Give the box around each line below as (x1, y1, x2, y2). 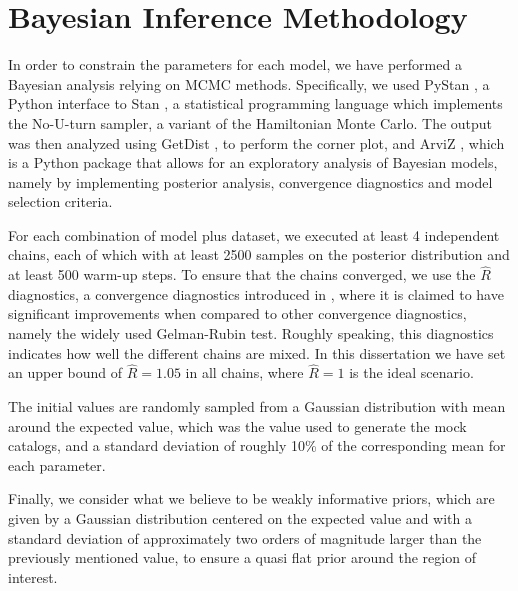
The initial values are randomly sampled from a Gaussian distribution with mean (8, 396, 506, 417)
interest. (8, 566, 58, 587)
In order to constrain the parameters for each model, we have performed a (8, 54, 462, 75)
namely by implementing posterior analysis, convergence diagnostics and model (8, 171, 493, 192)
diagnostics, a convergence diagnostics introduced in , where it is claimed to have (8, 283, 504, 304)
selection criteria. (8, 191, 113, 212)
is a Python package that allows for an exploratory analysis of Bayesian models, (8, 152, 498, 173)
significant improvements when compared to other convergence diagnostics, (8, 303, 467, 324)
